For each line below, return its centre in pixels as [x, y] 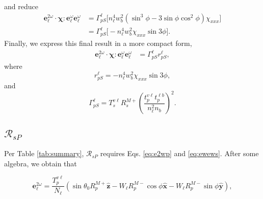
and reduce [21, 6]
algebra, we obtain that [41, 163]
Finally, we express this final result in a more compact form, [98, 43]
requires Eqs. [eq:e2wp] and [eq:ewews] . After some [179, 153]
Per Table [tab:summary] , [44, 153]
